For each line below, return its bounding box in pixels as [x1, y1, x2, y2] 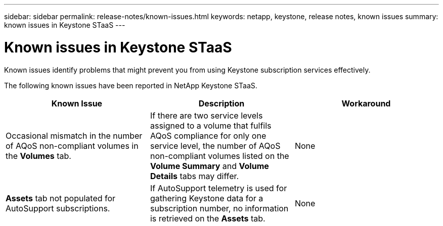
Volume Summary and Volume [150, 160, 269, 171]
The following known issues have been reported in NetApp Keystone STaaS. [4, 81, 257, 90]
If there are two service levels [150, 110, 263, 121]
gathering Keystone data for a [150, 193, 263, 203]
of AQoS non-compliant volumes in [6, 140, 139, 151]
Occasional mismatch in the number [6, 130, 143, 141]
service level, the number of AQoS [150, 140, 281, 151]
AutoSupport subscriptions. [6, 203, 110, 213]
